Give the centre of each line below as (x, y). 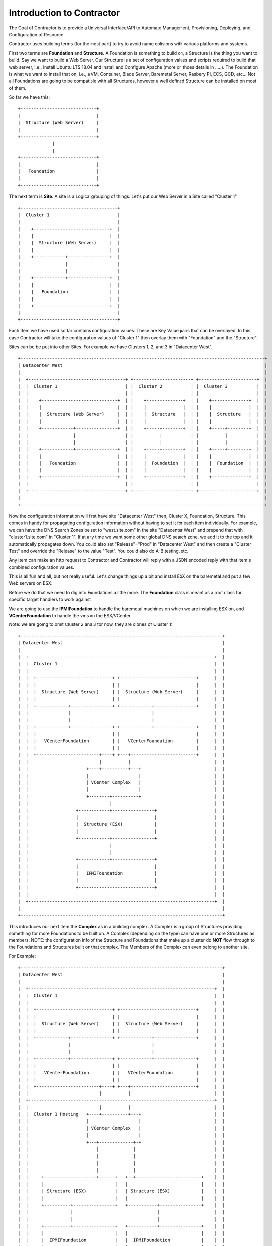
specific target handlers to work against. (50, 599)
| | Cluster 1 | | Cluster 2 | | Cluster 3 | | (142, 386)
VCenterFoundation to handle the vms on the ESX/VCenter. (70, 616)
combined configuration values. (42, 567)
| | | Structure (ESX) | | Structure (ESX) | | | (122, 1191)
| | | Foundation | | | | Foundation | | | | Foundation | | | (142, 463)
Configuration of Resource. (37, 34)
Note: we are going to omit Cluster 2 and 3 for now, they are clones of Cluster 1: (91, 624)
